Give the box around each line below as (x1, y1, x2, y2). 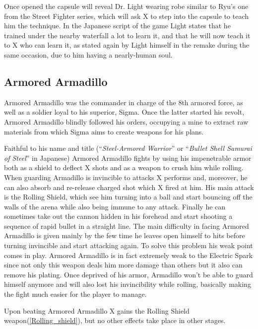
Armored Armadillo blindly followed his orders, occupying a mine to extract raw (4, 116, 249, 127)
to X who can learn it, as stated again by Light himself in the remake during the (4, 40, 250, 50)
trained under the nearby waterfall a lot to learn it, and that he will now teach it (4, 30, 251, 40)
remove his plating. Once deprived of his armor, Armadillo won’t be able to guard (4, 269, 253, 279)
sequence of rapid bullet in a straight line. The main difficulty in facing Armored (4, 220, 249, 231)
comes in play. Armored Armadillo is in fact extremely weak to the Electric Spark (4, 250, 253, 260)
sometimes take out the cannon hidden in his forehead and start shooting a (4, 211, 233, 221)
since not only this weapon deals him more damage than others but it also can (4, 260, 243, 270)
